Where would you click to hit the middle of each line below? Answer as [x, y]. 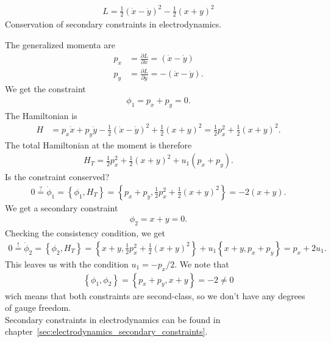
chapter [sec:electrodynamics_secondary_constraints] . [106, 331]
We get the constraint [45, 89]
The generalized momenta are [60, 44]
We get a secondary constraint [62, 207]
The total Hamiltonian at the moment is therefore [98, 144]
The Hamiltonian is [41, 115]
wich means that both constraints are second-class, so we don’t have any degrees [155, 295]
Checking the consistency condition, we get [85, 233]
